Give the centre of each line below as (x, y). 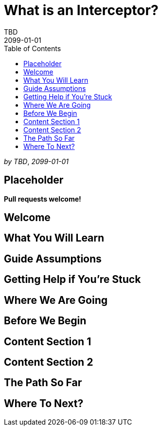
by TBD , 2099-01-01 (36, 161)
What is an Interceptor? (81, 10)
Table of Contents (33, 48)
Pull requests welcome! (43, 199)
